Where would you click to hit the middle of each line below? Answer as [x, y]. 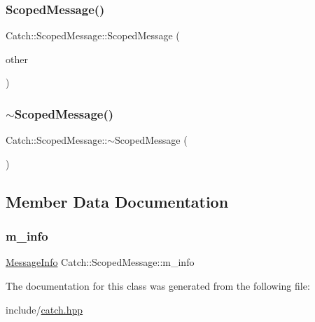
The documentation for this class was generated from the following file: [158, 286]
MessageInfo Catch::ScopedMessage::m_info [100, 262]
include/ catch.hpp [44, 309]
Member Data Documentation [117, 201]
